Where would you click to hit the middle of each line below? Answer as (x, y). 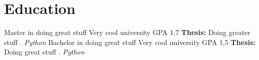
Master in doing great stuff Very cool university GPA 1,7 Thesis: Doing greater (127, 32)
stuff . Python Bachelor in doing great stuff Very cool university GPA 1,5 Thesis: (130, 42)
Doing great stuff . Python (44, 52)
